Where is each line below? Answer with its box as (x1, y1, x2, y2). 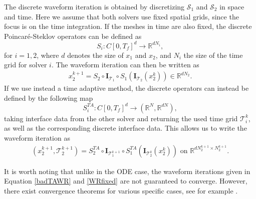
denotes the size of (67, 49, 124, 60)
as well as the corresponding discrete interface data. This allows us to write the (4, 123, 247, 133)
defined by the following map (4, 92, 93, 103)
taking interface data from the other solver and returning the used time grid (4, 113, 238, 123)
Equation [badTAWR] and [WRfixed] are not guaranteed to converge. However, (4, 176, 247, 186)
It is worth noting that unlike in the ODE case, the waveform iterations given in (4, 166, 250, 176)
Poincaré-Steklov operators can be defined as (4, 30, 142, 41)
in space (219, 1, 244, 11)
